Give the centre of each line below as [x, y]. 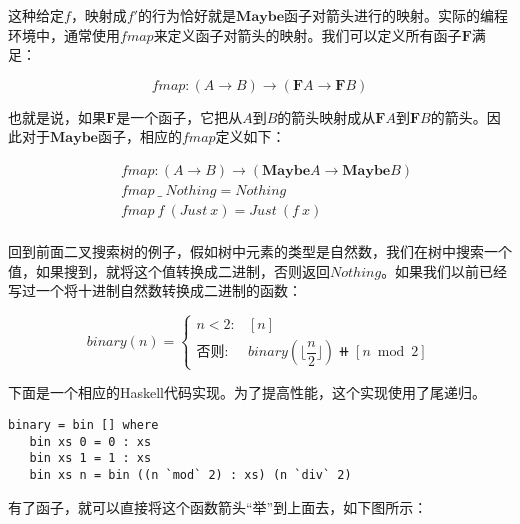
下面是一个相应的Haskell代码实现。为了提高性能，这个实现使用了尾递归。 [247, 392]
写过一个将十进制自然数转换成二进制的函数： [155, 290]
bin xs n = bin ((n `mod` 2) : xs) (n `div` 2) [190, 475]
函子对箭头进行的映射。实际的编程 [396, 15]
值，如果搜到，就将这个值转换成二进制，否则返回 [169, 270]
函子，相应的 [139, 136]
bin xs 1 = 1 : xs [90, 458]
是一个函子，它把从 [179, 116]
